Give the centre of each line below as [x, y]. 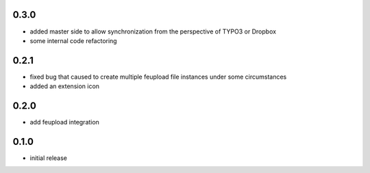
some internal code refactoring [73, 40]
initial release [49, 158]
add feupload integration [64, 122]
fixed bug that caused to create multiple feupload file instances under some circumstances [158, 77]
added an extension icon [64, 86]
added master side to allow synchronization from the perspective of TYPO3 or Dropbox [153, 31]
